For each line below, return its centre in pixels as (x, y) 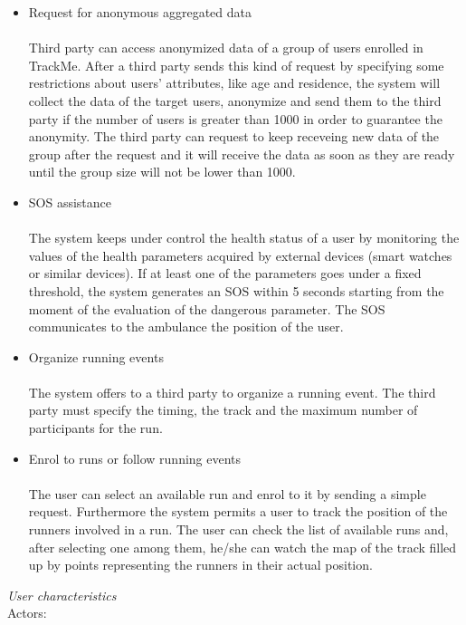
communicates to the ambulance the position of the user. (186, 327)
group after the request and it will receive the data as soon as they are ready (242, 154)
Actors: (27, 613)
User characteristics (62, 595)
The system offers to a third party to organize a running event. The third (232, 392)
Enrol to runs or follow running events (135, 458)
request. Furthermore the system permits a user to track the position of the (238, 511)
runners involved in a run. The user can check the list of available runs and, (238, 529)
